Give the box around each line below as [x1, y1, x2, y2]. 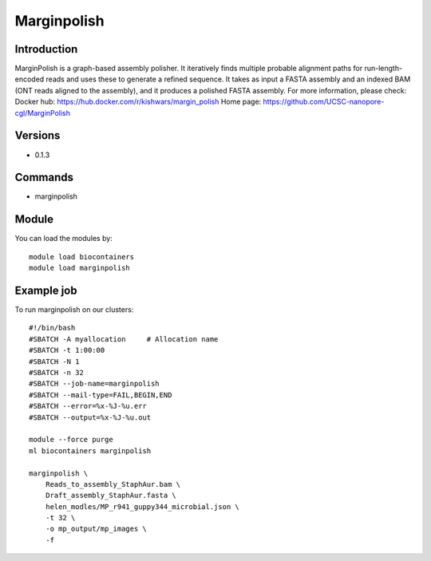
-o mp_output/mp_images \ [45, 524, 148, 534]
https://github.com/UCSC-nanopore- [263, 97, 385, 107]
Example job [14, 283, 77, 297]
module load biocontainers [29, 252, 135, 261]
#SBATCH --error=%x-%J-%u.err [29, 401, 148, 411]
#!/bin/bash [29, 323, 76, 333]
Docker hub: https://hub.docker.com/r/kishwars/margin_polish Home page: [14, 97, 262, 107]
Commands [14, 171, 74, 184]
